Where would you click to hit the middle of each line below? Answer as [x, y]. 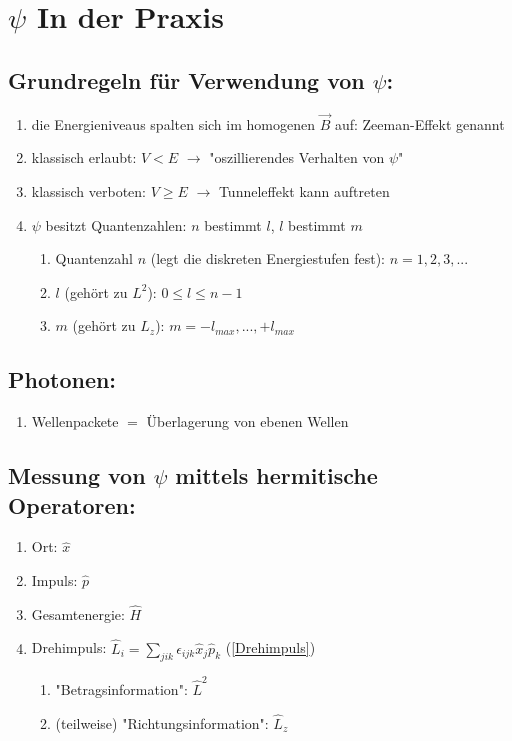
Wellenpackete [75, 421]
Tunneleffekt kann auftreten [304, 190]
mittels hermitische [276, 475]
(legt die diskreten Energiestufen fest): [267, 258]
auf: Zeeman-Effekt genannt [419, 123]
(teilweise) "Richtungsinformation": [162, 722]
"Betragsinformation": [121, 689]
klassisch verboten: [89, 190]
